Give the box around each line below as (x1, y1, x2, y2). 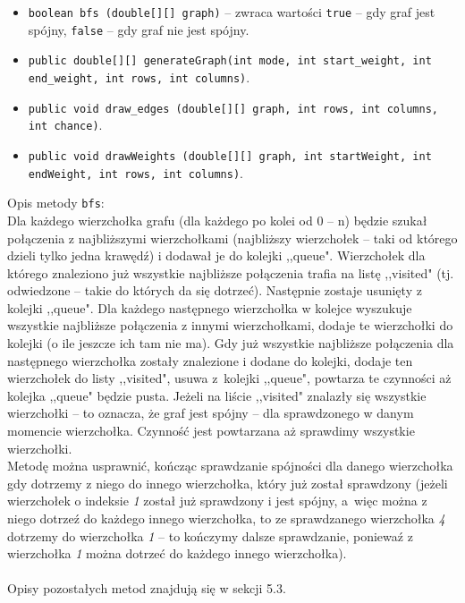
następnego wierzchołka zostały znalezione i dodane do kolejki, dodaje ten (7, 351, 413, 369)
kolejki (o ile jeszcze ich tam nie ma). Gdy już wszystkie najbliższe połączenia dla (7, 334, 454, 352)
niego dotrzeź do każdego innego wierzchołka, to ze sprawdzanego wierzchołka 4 (7, 509, 445, 527)
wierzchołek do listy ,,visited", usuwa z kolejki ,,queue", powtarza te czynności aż (7, 369, 452, 387)
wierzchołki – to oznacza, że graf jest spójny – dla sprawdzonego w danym (7, 403, 414, 422)
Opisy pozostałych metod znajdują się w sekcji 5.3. (7, 579, 286, 598)
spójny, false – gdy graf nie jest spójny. (28, 20, 249, 38)
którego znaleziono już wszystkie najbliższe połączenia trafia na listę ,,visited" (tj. (7, 263, 454, 282)
